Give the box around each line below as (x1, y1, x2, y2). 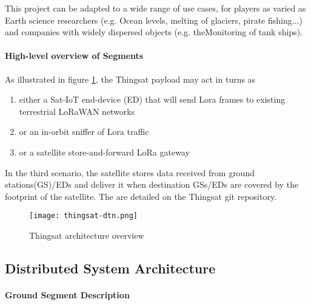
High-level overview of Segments (5, 49, 144, 62)
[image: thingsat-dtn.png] (29, 211, 138, 221)
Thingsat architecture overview (29, 228, 144, 241)
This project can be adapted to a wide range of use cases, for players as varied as (5, 2, 306, 14)
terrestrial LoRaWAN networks (19, 105, 135, 117)
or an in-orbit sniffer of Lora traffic (19, 125, 149, 138)
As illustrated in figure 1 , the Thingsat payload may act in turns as (5, 72, 256, 85)
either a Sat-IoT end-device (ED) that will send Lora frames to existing (19, 93, 286, 106)
